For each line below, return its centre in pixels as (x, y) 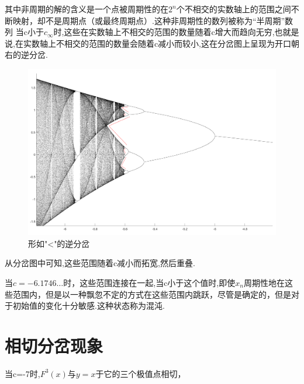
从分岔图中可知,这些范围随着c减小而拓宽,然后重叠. (100, 263)
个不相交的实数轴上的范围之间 (234, 9)
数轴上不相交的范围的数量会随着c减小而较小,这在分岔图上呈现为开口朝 (165, 43)
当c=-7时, (23, 373)
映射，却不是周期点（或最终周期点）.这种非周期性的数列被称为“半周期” (149, 20)
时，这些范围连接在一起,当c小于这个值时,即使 (149, 283)
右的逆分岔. (26, 55)
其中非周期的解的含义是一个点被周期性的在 (87, 9)
